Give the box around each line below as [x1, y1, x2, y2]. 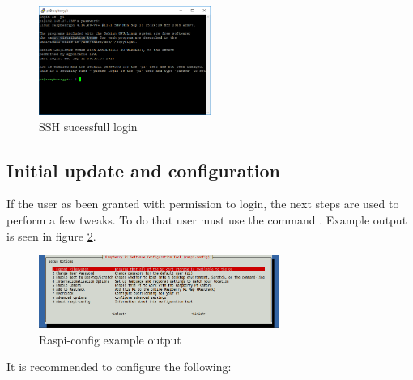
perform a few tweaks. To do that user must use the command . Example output [6, 211, 407, 228]
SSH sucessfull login [39, 117, 138, 134]
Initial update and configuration [6, 157, 281, 182]
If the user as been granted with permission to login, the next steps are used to [6, 195, 399, 212]
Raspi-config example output [39, 331, 181, 348]
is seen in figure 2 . [6, 227, 96, 244]
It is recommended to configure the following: [6, 358, 232, 375]
